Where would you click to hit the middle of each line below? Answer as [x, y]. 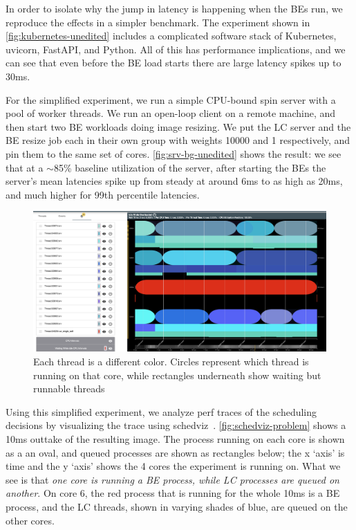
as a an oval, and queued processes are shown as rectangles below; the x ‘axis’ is [175, 452]
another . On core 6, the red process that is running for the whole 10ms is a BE [173, 493]
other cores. [30, 520]
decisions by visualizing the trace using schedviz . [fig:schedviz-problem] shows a [176, 425]
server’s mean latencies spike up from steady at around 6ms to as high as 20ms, [174, 181]
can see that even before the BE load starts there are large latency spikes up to [174, 63]
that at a [25, 167]
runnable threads [69, 389]
